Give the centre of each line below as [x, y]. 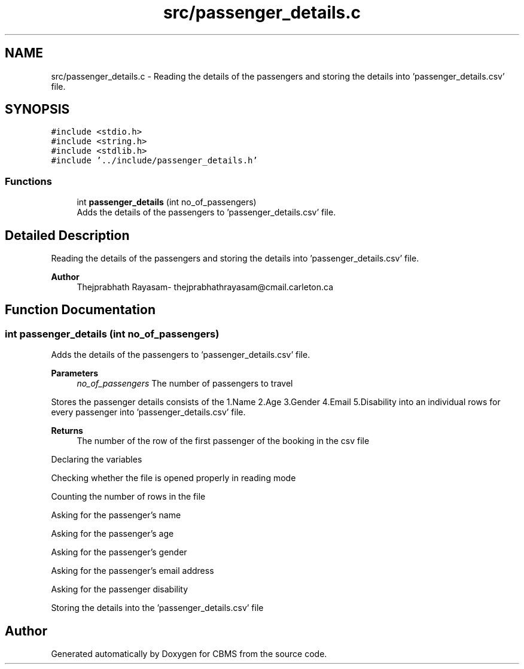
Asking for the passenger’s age [112, 534]
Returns [67, 431]
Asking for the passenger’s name [116, 515]
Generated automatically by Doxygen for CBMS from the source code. [189, 654]
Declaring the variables [97, 460]
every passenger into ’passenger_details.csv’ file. [148, 412]
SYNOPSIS [37, 110]
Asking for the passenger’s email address [132, 571]
